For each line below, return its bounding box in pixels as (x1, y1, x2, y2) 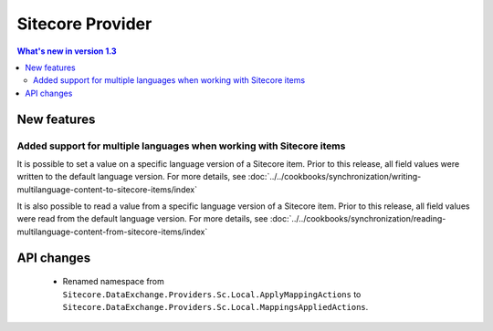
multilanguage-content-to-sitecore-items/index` (16, 183, 198, 195)
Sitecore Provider (16, 14, 152, 34)
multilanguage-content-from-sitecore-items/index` (16, 226, 208, 237)
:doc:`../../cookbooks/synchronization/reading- (269, 213, 446, 224)
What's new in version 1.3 (16, 46, 118, 57)
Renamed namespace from (62, 276, 164, 287)
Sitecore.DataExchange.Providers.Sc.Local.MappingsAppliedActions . (62, 302, 369, 313)
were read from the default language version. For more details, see (16, 213, 268, 224)
